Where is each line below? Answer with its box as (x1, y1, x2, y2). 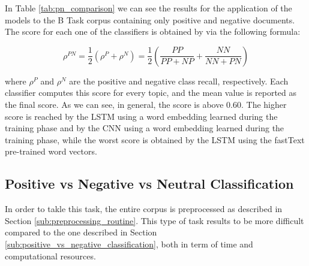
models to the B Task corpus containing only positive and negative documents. (5, 13, 295, 26)
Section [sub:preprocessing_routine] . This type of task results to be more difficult (5, 214, 304, 226)
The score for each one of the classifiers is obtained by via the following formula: (5, 25, 301, 38)
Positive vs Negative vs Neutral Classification (5, 174, 294, 193)
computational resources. (5, 249, 96, 262)
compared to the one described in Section (5, 226, 157, 238)
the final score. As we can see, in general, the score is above (5, 98, 224, 110)
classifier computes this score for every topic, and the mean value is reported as (5, 86, 297, 99)
